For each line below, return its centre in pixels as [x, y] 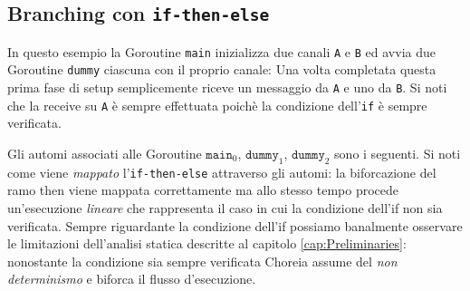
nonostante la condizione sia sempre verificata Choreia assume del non [202, 261]
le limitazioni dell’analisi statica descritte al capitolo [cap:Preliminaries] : [207, 243]
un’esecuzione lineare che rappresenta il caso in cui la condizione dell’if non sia [225, 208]
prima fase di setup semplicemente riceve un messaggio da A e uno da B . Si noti [227, 87]
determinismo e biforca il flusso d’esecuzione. [132, 279]
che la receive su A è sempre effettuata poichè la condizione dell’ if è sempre [217, 105]
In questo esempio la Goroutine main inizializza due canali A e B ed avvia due [221, 51]
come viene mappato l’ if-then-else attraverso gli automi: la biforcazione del [222, 172]
